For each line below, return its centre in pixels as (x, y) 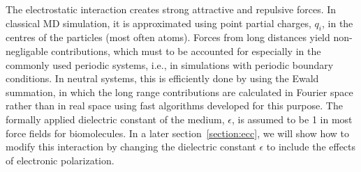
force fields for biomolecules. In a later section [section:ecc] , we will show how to (178, 133)
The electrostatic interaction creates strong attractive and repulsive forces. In (171, 9)
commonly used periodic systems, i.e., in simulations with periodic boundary (170, 64)
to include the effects (311, 147)
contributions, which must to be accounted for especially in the (186, 50)
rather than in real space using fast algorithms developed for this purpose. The (174, 105)
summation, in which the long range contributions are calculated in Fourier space (179, 92)
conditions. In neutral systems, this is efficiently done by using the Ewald (162, 78)
